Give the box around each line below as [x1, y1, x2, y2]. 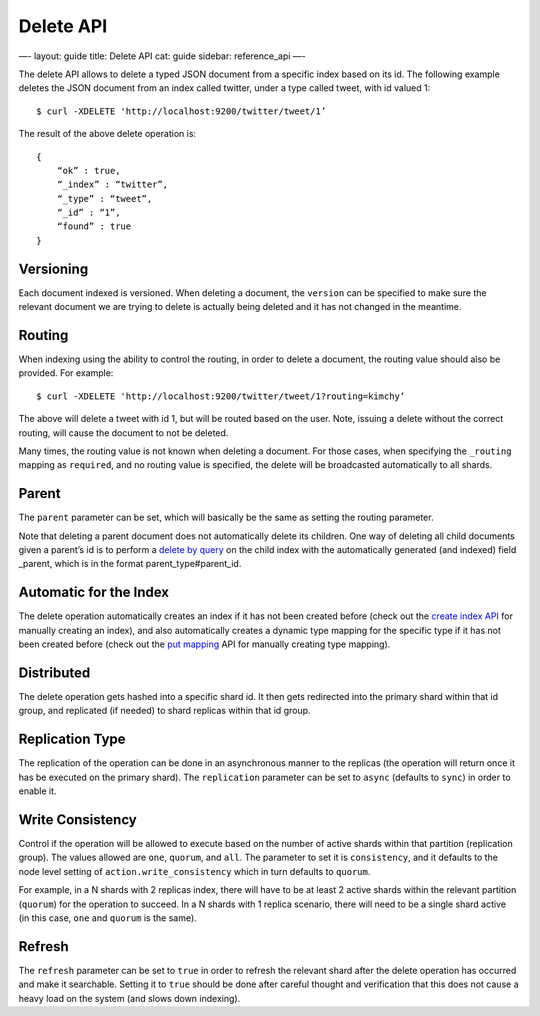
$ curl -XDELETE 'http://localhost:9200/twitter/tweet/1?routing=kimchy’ [36, 390, 406, 402]
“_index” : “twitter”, [56, 179, 169, 190]
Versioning [18, 260, 89, 277]
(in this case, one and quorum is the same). [18, 912, 197, 924]
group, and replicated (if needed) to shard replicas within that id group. [18, 705, 311, 717]
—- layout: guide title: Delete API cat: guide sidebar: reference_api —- [18, 50, 307, 62]
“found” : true [56, 221, 132, 232]
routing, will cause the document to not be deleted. [18, 426, 229, 439]
